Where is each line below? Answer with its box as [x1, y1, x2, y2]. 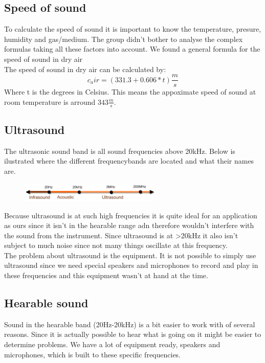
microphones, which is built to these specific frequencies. [4, 349, 181, 359]
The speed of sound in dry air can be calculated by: [4, 63, 166, 74]
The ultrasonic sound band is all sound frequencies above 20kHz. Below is [4, 145, 235, 156]
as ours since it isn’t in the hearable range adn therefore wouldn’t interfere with [4, 220, 254, 231]
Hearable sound [4, 295, 89, 311]
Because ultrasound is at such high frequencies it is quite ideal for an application [4, 210, 257, 220]
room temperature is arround [4, 96, 96, 107]
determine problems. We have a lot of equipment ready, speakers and [4, 339, 220, 350]
